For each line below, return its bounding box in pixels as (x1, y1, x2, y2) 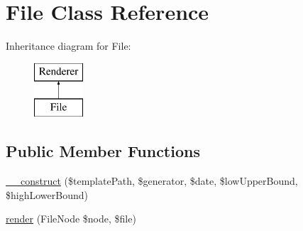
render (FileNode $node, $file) (6, 211, 136, 226)
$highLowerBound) (6, 187, 88, 202)
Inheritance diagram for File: (6, 38, 131, 53)
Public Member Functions (6, 140, 200, 162)
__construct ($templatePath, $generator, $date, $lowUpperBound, (6, 173, 298, 188)
